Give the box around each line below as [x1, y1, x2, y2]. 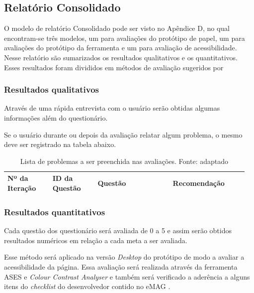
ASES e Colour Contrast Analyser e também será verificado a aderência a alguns [4, 271, 250, 282]
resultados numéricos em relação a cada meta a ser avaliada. [4, 235, 187, 245]
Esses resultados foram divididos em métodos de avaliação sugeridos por [4, 62, 224, 72]
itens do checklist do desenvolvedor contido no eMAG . [4, 281, 170, 292]
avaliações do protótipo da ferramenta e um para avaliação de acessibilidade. [4, 42, 237, 53]
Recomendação [172, 178, 225, 188]
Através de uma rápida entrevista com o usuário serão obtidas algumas [4, 103, 220, 113]
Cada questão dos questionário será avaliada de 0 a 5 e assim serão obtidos [4, 225, 232, 236]
